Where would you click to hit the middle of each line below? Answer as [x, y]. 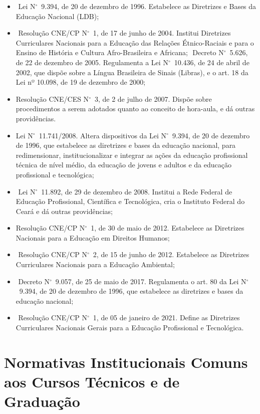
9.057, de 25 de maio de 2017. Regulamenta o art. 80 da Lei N [151, 281]
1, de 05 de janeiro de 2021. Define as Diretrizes [166, 318]
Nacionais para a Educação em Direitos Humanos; [93, 237]
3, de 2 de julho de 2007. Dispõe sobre [153, 98]
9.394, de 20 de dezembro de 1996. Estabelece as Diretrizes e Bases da [149, 6]
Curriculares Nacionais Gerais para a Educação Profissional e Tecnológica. [130, 328]
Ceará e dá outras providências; [64, 211]
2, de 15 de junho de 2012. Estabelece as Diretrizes [171, 254]
